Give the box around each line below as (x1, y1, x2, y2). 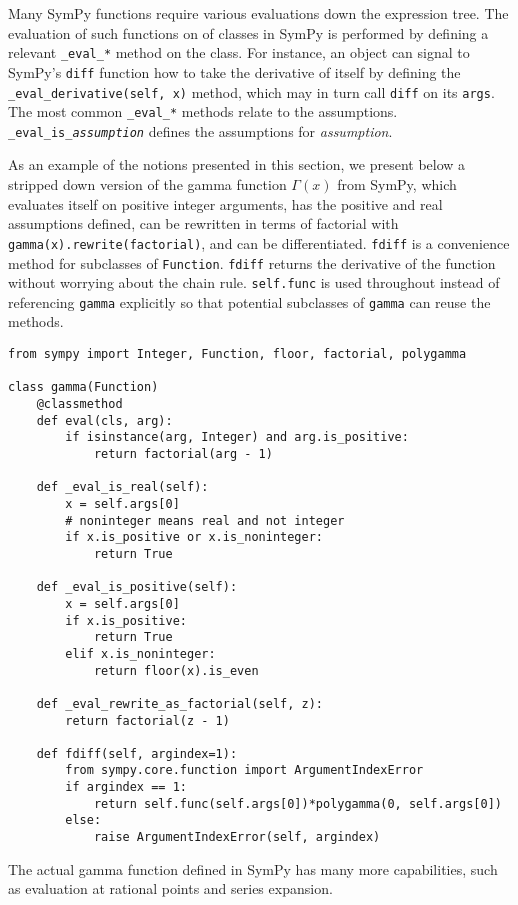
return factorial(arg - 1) (93, 447, 273, 461)
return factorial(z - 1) (65, 713, 230, 728)
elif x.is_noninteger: (65, 646, 216, 661)
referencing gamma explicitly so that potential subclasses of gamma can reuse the (8, 291, 491, 312)
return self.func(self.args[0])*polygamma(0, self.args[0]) (93, 796, 502, 811)
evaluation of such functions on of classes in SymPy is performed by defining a (8, 22, 489, 43)
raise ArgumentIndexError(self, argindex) (93, 830, 381, 845)
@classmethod (36, 397, 123, 412)
